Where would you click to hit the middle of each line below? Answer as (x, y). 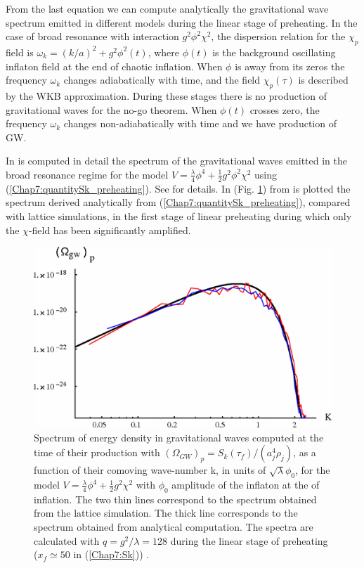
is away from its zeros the (290, 66)
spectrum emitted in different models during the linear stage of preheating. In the (182, 22)
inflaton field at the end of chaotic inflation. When (114, 66)
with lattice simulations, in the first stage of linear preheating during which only (179, 215)
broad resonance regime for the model (87, 174)
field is (20, 52)
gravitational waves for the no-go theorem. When (111, 109)
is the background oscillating (274, 52)
